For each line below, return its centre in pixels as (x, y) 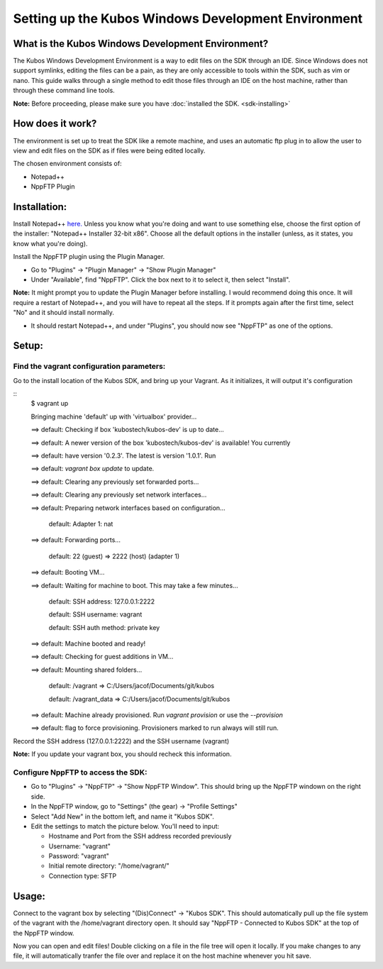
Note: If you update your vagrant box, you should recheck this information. (122, 754)
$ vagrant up (50, 404)
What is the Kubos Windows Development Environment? (141, 44)
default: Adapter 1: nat (81, 524)
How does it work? (55, 124)
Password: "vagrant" (79, 856)
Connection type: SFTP (83, 875)
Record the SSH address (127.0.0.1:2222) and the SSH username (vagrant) (121, 741)
